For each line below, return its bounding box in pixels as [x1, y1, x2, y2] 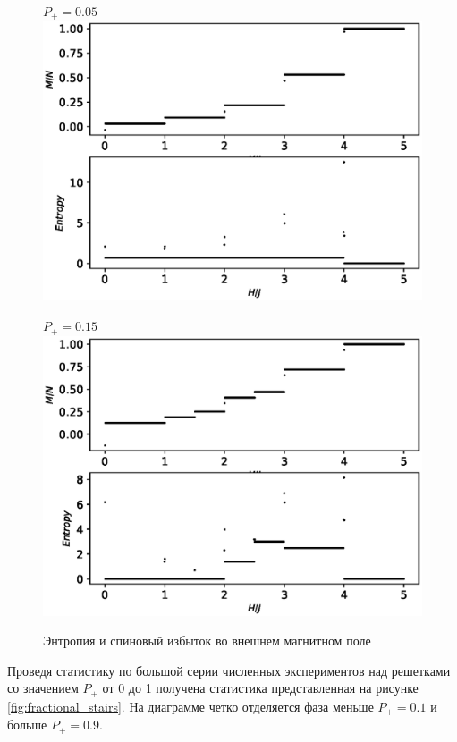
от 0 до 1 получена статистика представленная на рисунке [102, 679, 419, 697]
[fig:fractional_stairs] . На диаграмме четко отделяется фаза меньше [7, 696, 374, 715]
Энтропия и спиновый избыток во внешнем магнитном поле [43, 631, 371, 650]
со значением [7, 679, 79, 697]
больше [7, 715, 47, 734]
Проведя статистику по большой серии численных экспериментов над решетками [7, 661, 451, 679]
